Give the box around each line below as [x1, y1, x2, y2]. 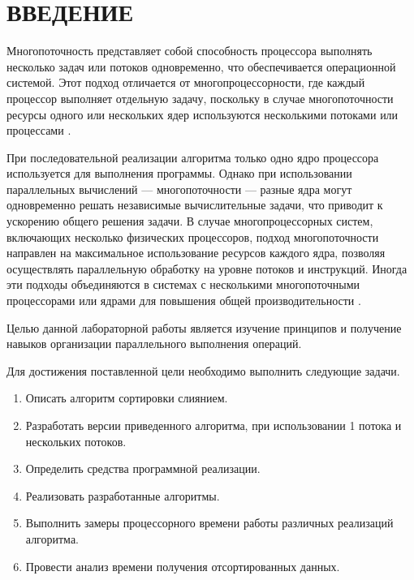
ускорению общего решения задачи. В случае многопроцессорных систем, [6, 213, 373, 230]
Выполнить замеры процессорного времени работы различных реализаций [25, 514, 394, 531]
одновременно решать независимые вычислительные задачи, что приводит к [6, 196, 383, 213]
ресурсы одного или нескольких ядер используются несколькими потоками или [6, 105, 399, 122]
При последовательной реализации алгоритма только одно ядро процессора [6, 148, 379, 165]
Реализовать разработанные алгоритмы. [25, 487, 220, 504]
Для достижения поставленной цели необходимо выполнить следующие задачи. [6, 362, 400, 379]
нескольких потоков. [25, 432, 127, 449]
